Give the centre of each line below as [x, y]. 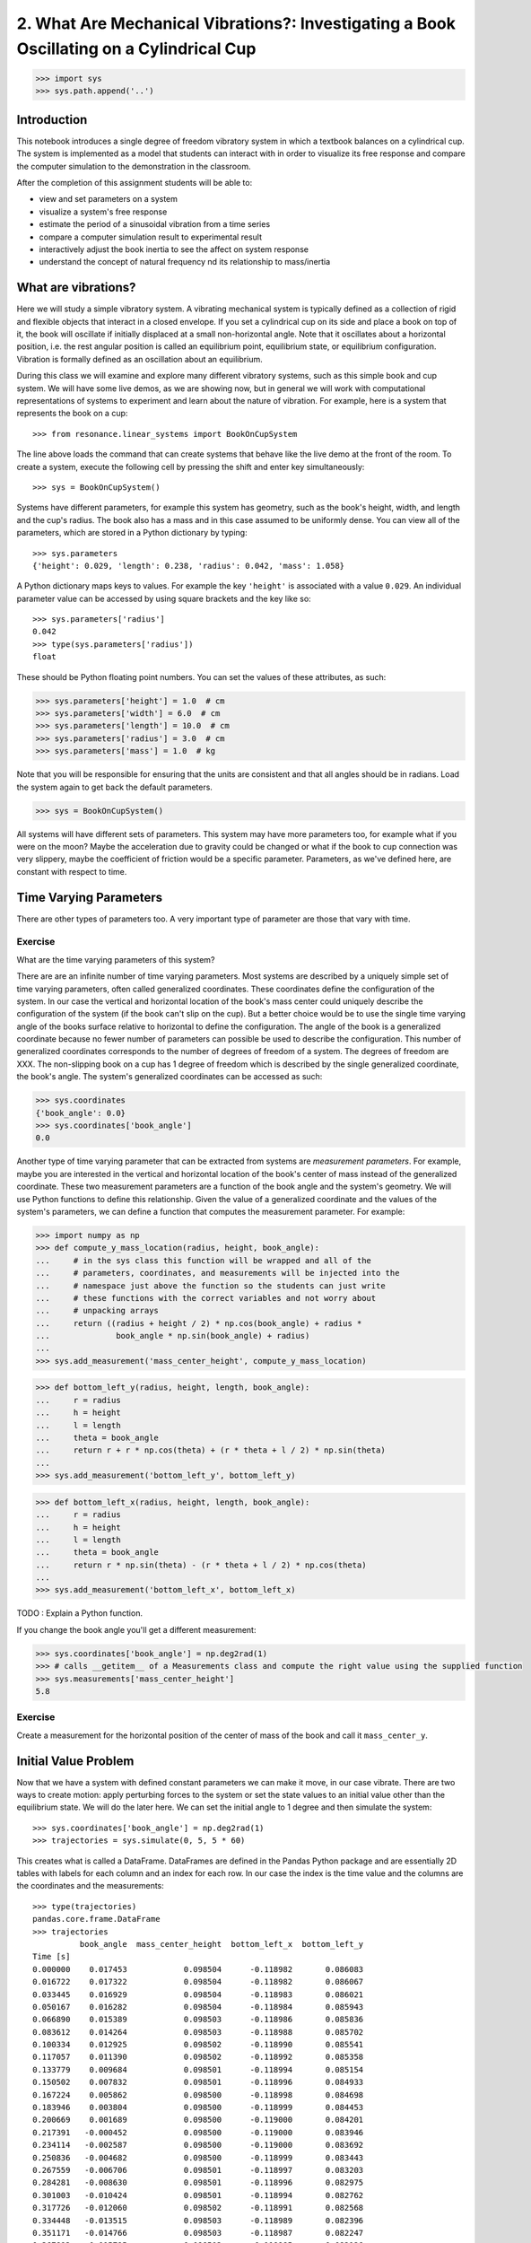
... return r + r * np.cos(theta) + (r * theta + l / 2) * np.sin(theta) [210, 1450]
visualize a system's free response [103, 212]
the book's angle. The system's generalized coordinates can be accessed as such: [170, 1077]
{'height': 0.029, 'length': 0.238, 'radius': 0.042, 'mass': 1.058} [189, 566]
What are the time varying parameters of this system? [116, 959]
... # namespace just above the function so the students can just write [210, 1286]
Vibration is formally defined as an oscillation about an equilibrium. [140, 359]
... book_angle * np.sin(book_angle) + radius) [173, 1336]
